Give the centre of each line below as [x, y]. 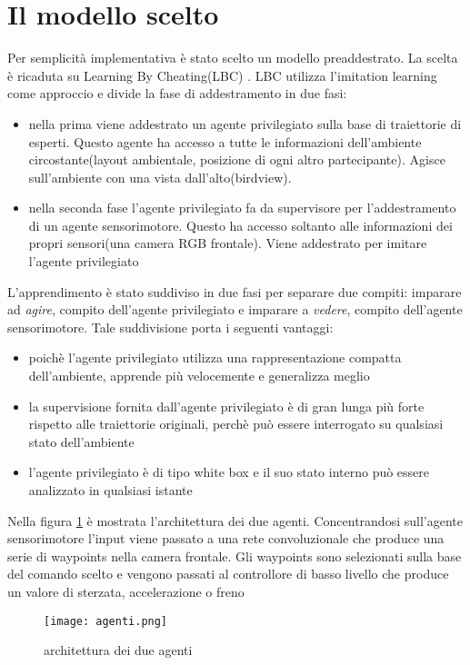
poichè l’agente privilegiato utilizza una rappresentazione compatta [215, 357]
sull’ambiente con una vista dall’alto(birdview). [160, 177]
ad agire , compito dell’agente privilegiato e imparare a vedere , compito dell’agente [235, 309]
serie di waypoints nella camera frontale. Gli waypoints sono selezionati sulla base [235, 556]
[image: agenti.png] [106, 621]
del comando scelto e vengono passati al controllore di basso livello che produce [228, 574]
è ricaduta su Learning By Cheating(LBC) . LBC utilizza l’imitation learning [222, 75]
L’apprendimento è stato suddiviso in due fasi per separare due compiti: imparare [235, 291]
